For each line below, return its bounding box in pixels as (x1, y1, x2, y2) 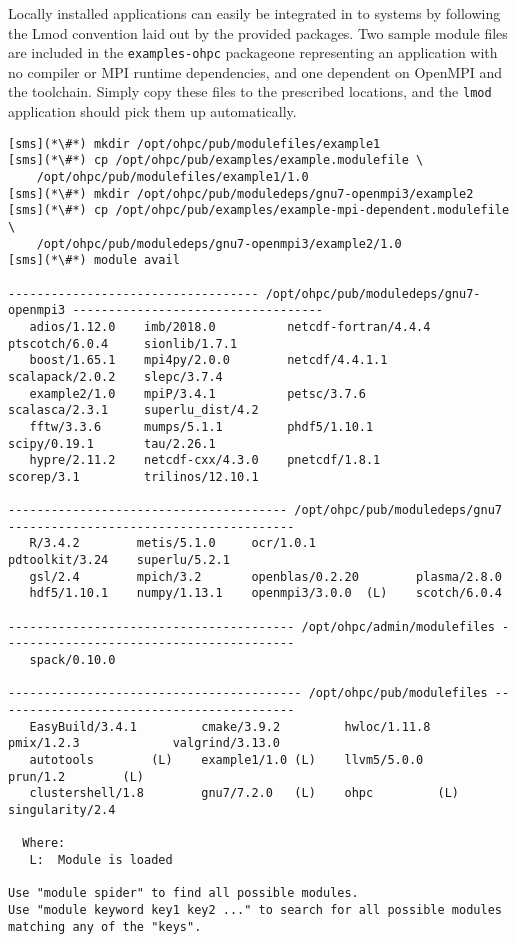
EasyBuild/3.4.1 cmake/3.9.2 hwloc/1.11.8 (29, 719, 431, 734)
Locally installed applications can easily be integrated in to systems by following (8, 3, 501, 23)
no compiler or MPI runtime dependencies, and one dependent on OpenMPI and (8, 61, 503, 82)
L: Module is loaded (29, 852, 173, 867)
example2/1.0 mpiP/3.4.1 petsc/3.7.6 (29, 386, 366, 401)
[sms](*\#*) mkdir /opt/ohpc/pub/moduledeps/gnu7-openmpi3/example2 (8, 186, 474, 201)
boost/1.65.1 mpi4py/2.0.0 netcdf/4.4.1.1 (29, 353, 388, 368)
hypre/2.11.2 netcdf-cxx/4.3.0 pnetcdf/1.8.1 (29, 453, 381, 468)
